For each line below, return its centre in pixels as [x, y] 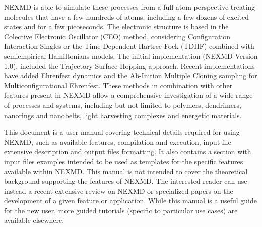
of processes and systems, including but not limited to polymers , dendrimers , [123, 105]
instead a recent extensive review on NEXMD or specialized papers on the [119, 191]
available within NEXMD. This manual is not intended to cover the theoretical [126, 171]
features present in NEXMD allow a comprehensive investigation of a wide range [128, 95]
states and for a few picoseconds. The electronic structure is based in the [116, 26]
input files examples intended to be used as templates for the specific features [124, 161]
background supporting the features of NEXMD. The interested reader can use [126, 181]
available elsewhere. [34, 220]
